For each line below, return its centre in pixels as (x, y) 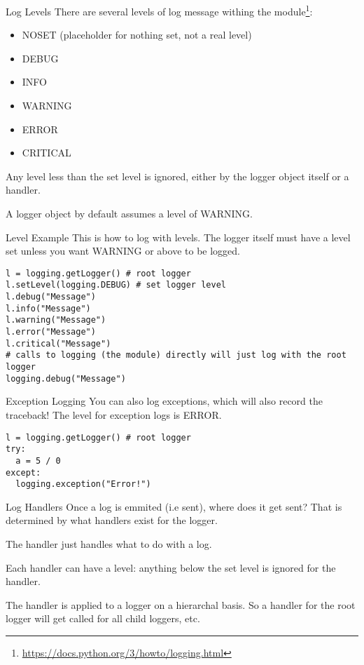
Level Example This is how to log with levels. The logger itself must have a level (178, 237)
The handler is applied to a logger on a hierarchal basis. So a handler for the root (181, 604)
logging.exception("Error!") (83, 484)
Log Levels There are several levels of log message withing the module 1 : (159, 10)
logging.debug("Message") (66, 378)
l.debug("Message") (51, 297)
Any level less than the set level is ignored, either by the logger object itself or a (177, 176)
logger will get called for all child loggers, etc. (103, 618)
